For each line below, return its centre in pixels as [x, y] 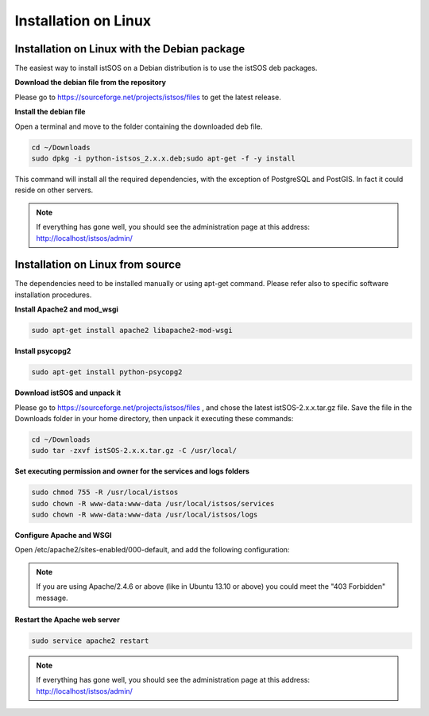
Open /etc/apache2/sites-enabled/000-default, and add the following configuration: [152, 550]
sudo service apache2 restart [90, 641]
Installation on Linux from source [98, 265]
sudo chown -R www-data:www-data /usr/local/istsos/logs [145, 515]
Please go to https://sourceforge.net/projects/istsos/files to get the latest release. [148, 97]
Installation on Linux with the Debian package [130, 49]
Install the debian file [50, 112]
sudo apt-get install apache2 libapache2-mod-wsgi [132, 331]
